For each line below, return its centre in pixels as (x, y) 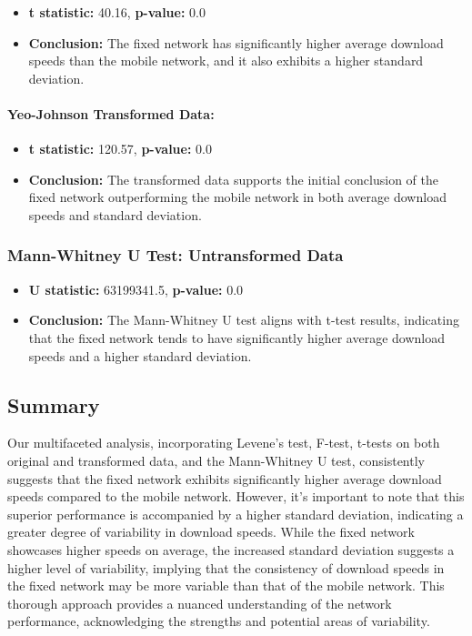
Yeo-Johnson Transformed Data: (111, 113)
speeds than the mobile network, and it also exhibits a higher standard (226, 61)
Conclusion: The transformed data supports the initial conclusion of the (234, 179)
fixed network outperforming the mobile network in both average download (237, 197)
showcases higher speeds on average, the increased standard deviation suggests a (231, 549)
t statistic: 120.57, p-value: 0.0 (120, 149)
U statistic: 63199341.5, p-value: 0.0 (136, 289)
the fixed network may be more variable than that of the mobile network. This (226, 586)
